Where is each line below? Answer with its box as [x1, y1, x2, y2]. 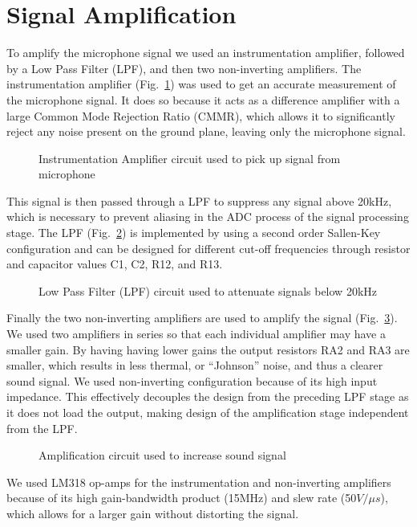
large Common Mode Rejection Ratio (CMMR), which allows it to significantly [6, 107, 395, 124]
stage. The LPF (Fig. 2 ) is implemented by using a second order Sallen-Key [6, 224, 381, 241]
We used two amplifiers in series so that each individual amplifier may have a [6, 325, 386, 342]
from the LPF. [6, 419, 78, 436]
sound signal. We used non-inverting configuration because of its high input [6, 372, 378, 389]
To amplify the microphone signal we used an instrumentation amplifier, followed [6, 44, 405, 61]
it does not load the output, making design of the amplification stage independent [6, 404, 409, 420]
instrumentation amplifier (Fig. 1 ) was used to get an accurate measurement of [6, 76, 396, 92]
